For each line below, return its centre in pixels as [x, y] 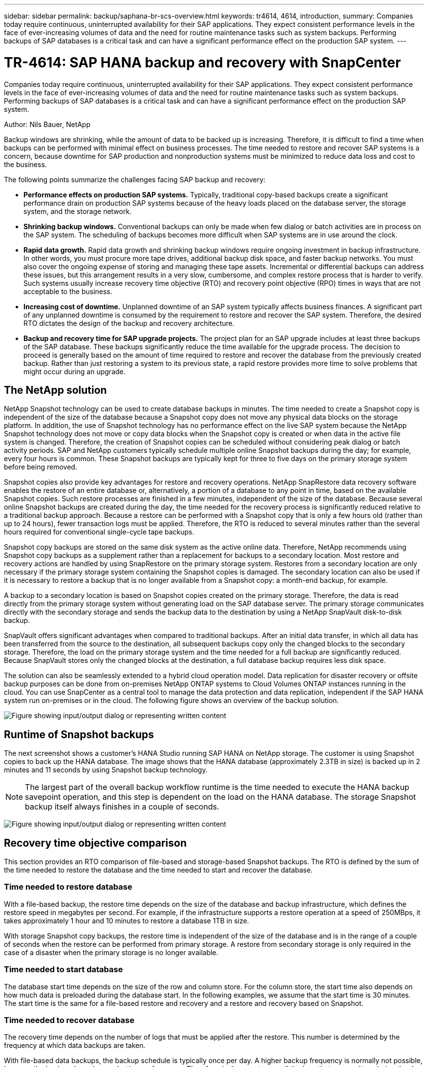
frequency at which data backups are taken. [75, 1046]
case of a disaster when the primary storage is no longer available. [111, 952]
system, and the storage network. [78, 211]
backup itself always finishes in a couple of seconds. [122, 807]
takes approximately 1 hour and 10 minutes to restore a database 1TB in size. [127, 920]
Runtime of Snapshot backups [79, 734]
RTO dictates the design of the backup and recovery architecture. [129, 323]
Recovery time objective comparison [95, 843]
